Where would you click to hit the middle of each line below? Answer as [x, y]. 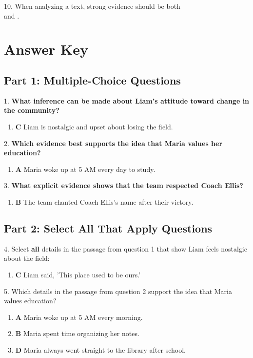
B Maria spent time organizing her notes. [77, 333]
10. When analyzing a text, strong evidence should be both [92, 6]
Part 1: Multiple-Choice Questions [92, 80]
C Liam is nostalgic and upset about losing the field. [94, 126]
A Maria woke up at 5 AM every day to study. [85, 169]
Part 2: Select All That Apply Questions [108, 228]
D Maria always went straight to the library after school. [100, 349]
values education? [30, 301]
